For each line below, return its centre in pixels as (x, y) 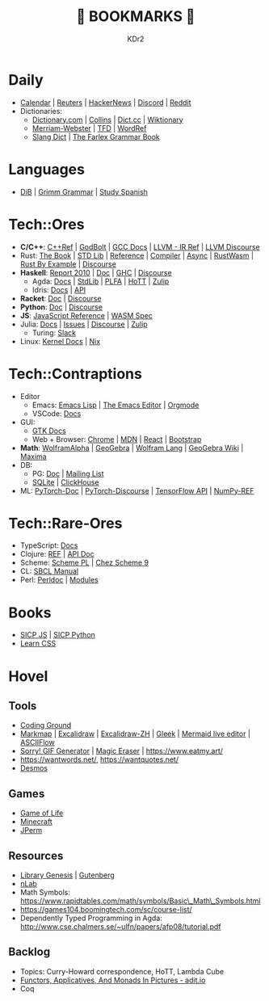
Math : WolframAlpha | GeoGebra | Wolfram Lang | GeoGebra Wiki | (132, 448)
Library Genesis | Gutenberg (67, 875)
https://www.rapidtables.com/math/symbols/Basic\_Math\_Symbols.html (140, 901)
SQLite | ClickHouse (65, 482)
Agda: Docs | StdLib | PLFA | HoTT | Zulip (101, 281)
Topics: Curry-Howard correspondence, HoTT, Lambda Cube (122, 971)
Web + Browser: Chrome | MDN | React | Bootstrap (117, 439)
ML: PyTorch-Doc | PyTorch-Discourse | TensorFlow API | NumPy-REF (137, 490)
